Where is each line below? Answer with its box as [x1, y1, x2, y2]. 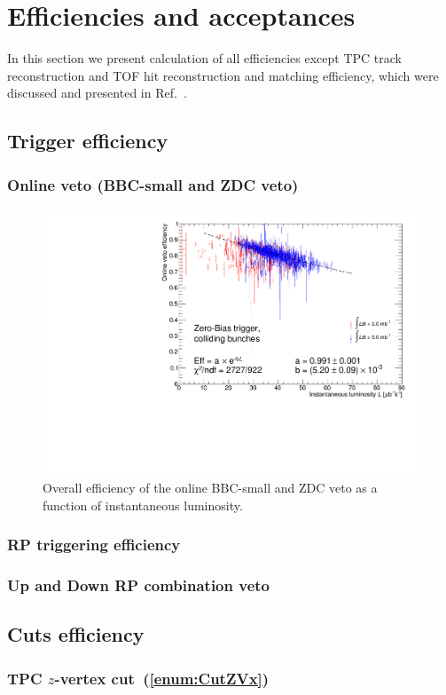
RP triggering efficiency [7, 533, 181, 556]
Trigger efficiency [7, 127, 168, 154]
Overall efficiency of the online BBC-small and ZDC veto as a [43, 478, 378, 497]
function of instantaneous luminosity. [43, 495, 243, 514]
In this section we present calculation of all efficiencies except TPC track [7, 49, 403, 67]
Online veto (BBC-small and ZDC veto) [7, 173, 299, 195]
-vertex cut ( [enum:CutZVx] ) [54, 667, 270, 689]
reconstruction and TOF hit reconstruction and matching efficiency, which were [7, 66, 439, 84]
